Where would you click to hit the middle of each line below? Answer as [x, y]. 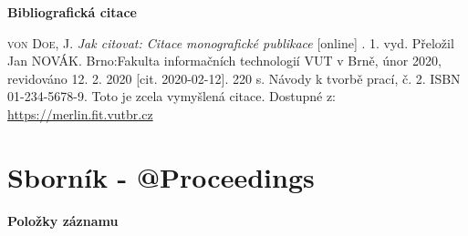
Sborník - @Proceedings [161, 176]
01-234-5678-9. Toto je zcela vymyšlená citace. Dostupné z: [172, 96]
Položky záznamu [63, 220]
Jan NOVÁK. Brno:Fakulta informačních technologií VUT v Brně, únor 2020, [224, 61]
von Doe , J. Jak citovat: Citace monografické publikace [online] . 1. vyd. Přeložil [231, 42]
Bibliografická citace [72, 12]
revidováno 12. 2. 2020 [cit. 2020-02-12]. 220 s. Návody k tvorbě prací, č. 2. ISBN [234, 78]
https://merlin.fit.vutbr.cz [80, 113]
